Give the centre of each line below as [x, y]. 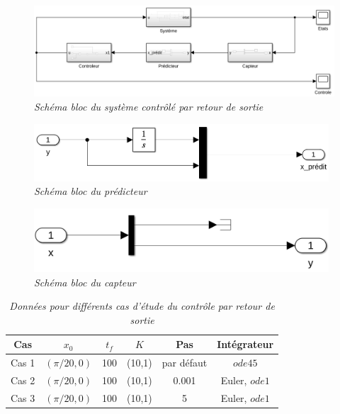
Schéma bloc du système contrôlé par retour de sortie [149, 106]
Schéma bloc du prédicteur [91, 191]
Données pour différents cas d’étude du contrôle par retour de [142, 306]
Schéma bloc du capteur [85, 282]
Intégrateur [245, 344]
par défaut [185, 363]
